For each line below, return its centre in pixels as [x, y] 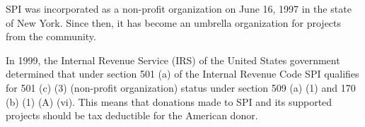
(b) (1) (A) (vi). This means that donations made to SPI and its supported [169, 101]
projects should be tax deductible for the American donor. [132, 115]
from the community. [51, 36]
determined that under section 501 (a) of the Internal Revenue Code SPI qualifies [182, 74]
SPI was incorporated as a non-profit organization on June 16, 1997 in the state [179, 8]
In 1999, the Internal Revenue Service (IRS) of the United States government [173, 60]
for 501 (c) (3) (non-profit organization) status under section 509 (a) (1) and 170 [181, 87]
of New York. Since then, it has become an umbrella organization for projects [174, 22]
